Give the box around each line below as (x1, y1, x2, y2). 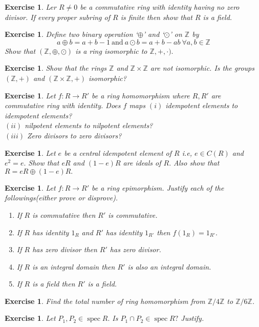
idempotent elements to (165, 100, 238, 111)
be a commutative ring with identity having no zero (80, 2, 240, 12)
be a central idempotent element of (64, 147, 172, 158)
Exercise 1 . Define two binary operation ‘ (5, 29, 138, 39)
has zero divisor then (32, 244, 97, 255)
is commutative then (32, 209, 96, 220)
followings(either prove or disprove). (5, 192, 118, 203)
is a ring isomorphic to (75, 45, 147, 56)
